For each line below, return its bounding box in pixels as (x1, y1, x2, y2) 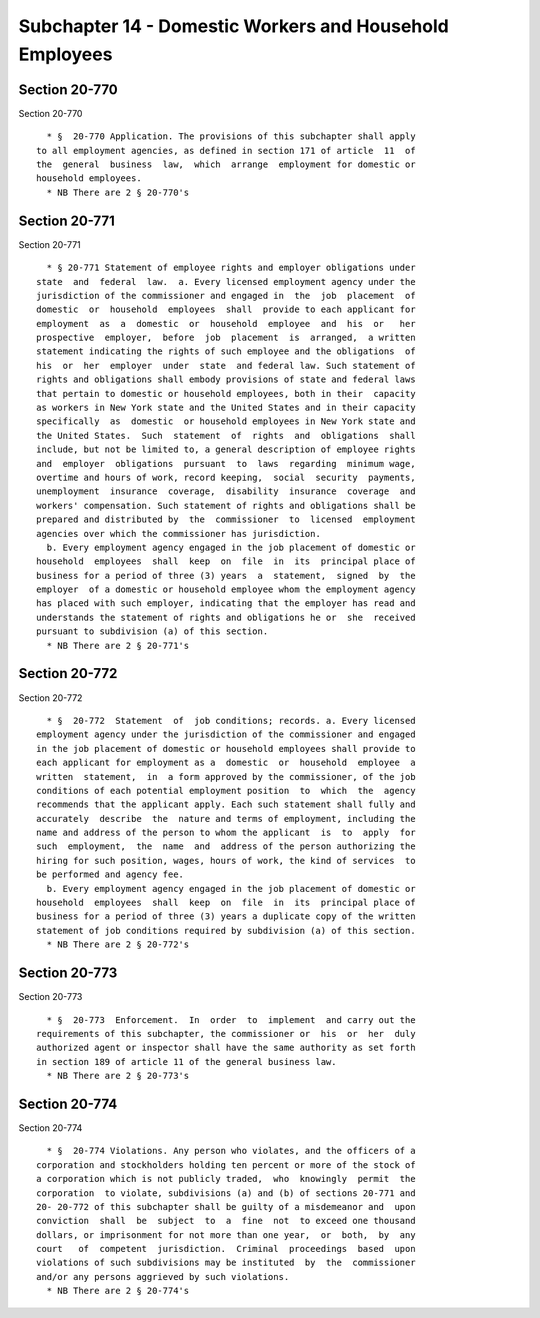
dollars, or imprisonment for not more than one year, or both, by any (36, 1229, 416, 1240)
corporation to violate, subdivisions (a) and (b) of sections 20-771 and (36, 1187, 416, 1199)
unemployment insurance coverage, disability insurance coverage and (36, 486, 416, 497)
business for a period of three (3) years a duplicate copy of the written (36, 911, 416, 922)
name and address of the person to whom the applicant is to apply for (36, 827, 416, 839)
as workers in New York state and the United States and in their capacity (36, 402, 416, 414)
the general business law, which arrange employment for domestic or (36, 159, 416, 170)
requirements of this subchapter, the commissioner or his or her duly (36, 1028, 416, 1039)
